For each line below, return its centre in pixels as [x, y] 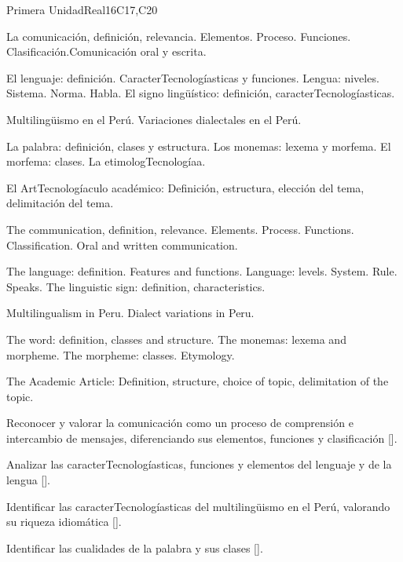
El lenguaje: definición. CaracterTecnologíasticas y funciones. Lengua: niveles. [193, 77]
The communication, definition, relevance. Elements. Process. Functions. [180, 229]
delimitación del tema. [60, 203]
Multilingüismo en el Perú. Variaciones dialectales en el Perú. [154, 119]
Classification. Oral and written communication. [122, 245]
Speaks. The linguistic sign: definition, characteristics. [136, 286]
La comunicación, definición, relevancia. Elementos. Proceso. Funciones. [179, 36]
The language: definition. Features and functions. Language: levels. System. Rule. [202, 271]
